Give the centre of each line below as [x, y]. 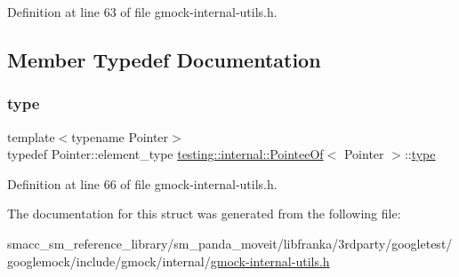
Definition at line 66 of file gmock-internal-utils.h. [142, 183]
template [31, 136]
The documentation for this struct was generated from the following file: [204, 214]
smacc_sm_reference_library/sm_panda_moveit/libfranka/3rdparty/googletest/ [230, 243]
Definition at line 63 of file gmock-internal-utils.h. [142, 12]
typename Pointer [120, 136]
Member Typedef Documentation [164, 59]
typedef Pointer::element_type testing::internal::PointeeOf [165, 154]
